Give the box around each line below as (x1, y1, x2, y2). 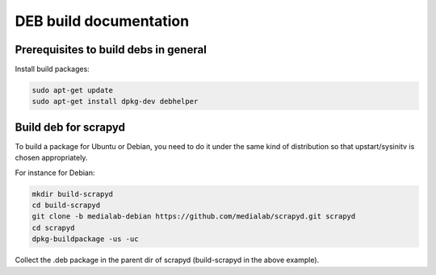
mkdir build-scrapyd (31, 190, 113, 198)
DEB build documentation (15, 12, 190, 30)
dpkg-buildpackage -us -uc (31, 235, 139, 244)
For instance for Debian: (15, 168, 96, 177)
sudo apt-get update (31, 85, 113, 95)
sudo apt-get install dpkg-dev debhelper (31, 97, 199, 106)
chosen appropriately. (15, 153, 88, 163)
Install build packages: (15, 65, 90, 74)
